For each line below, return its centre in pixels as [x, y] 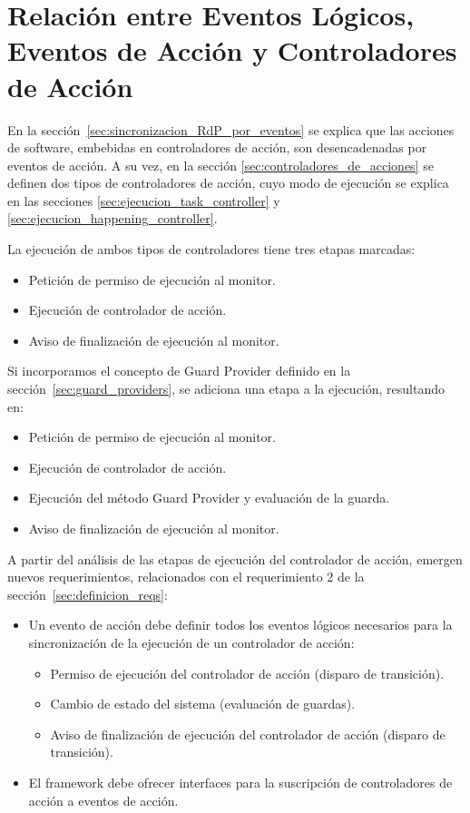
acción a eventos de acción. [103, 800]
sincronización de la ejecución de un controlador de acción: [191, 642]
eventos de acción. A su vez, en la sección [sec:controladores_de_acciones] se [220, 165]
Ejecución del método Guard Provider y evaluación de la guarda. [209, 498]
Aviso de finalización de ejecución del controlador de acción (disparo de [248, 734]
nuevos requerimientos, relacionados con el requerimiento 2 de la [186, 577]
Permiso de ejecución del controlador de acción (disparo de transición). [247, 673]
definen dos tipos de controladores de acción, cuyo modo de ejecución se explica [228, 183]
